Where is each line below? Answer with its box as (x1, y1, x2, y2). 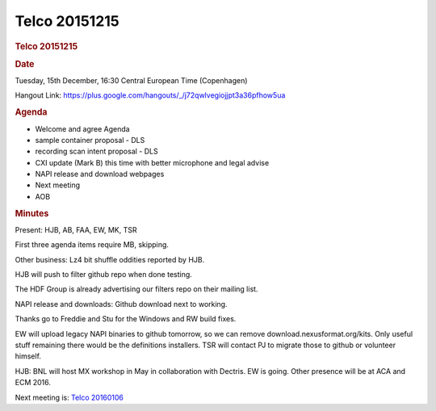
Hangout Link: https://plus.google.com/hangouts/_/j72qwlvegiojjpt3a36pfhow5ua (15, 90, 286, 100)
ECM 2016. (15, 378, 52, 388)
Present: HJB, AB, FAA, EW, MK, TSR (15, 224, 137, 234)
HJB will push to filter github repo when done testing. (15, 270, 193, 279)
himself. (15, 351, 42, 361)
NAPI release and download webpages (35, 170, 165, 179)
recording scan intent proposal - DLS (35, 146, 158, 157)
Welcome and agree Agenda (35, 124, 130, 133)
